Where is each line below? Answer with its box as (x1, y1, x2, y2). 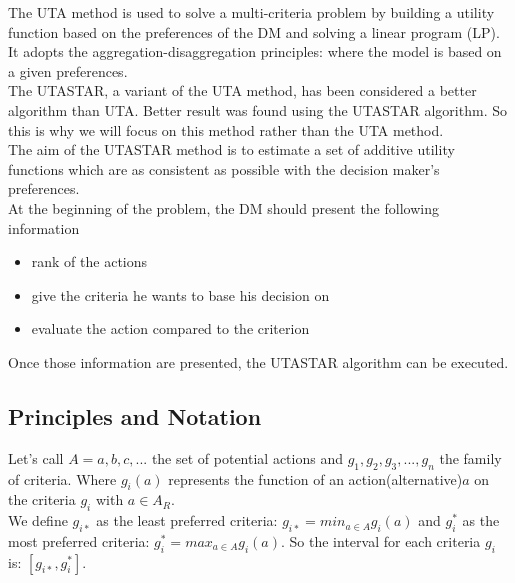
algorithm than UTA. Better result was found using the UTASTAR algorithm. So (8, 99, 507, 120)
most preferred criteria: (8, 530, 150, 551)
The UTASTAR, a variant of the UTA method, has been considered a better (8, 80, 477, 101)
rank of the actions (31, 251, 148, 272)
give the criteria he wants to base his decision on (31, 284, 330, 305)
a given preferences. (8, 60, 128, 81)
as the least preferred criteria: (96, 510, 278, 531)
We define (8, 510, 68, 531)
